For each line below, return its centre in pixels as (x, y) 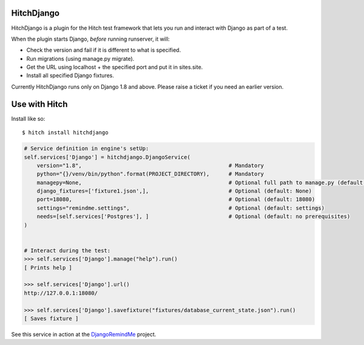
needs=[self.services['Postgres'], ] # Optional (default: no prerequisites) (194, 217)
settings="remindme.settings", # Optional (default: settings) (180, 208)
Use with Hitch (39, 104)
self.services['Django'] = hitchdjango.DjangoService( (107, 157)
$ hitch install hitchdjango (65, 133)
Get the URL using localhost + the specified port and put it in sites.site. (115, 67)
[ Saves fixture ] (51, 318)
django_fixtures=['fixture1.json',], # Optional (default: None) (174, 191)
